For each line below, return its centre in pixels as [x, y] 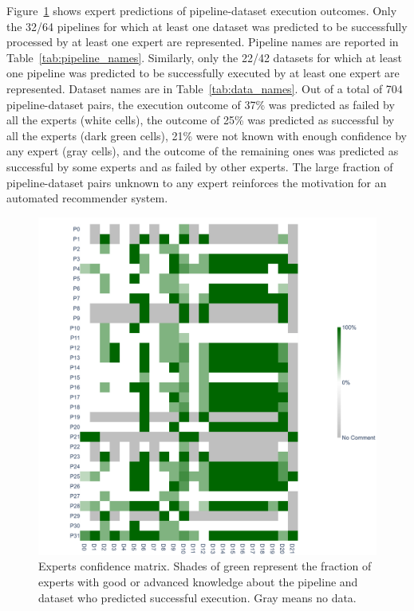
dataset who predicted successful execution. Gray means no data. [197, 597]
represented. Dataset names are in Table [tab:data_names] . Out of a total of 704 [205, 88]
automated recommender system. [87, 198]
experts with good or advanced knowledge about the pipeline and [198, 581]
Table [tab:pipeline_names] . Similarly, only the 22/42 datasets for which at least [204, 57]
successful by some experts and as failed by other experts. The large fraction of [200, 166]
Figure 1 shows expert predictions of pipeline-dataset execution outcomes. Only [202, 10]
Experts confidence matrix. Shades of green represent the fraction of [205, 566]
